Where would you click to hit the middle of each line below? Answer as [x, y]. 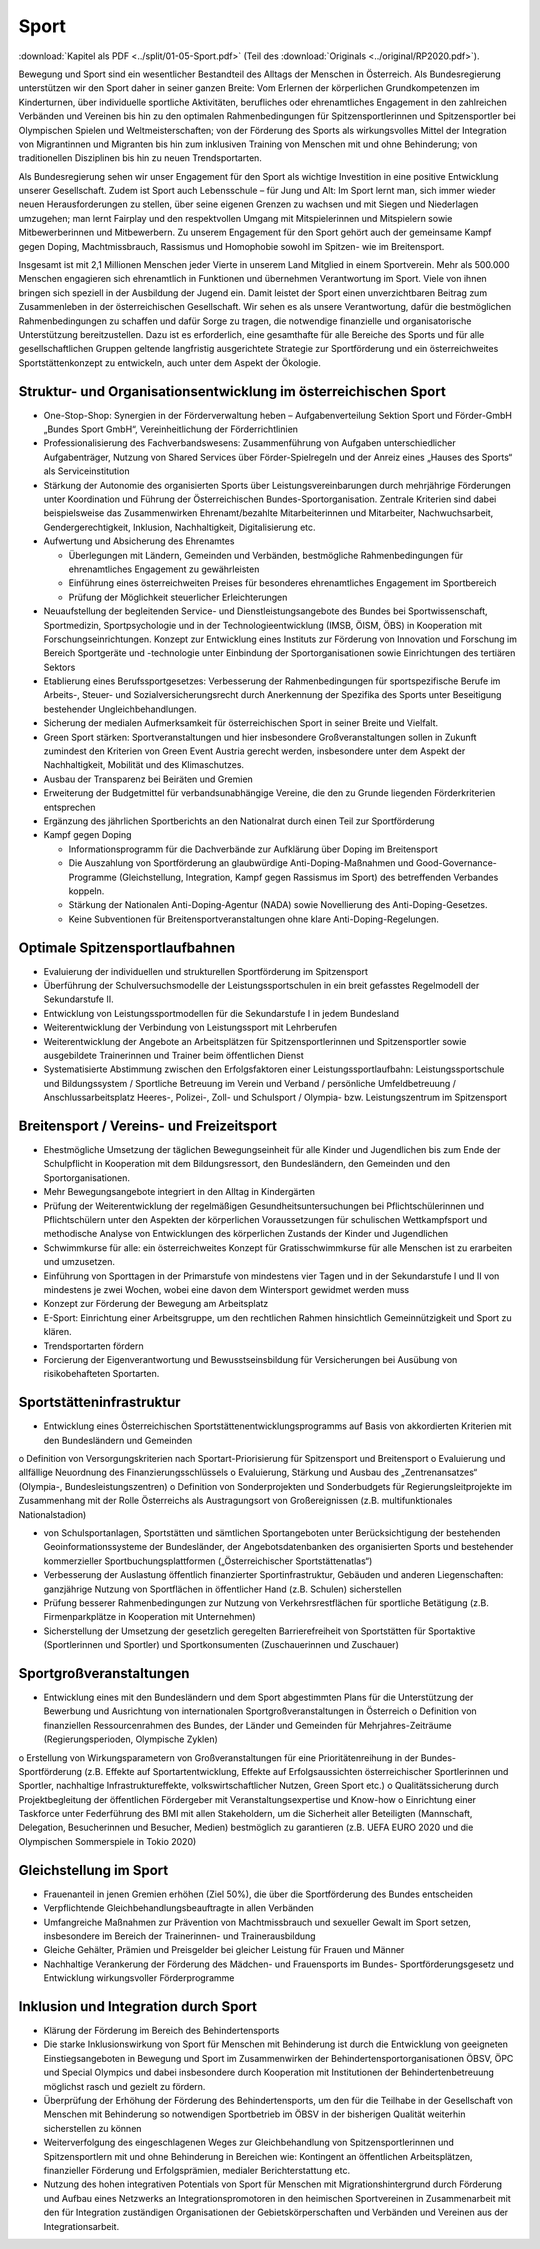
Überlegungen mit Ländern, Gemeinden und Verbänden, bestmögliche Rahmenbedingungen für [266, 555]
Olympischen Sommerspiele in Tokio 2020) [107, 1841]
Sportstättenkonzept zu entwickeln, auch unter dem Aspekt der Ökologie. [170, 362]
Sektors [59, 667]
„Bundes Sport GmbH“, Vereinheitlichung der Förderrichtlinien [171, 429]
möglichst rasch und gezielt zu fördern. [124, 2086]
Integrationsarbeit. [81, 2226]
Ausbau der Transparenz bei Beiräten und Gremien [148, 779]
